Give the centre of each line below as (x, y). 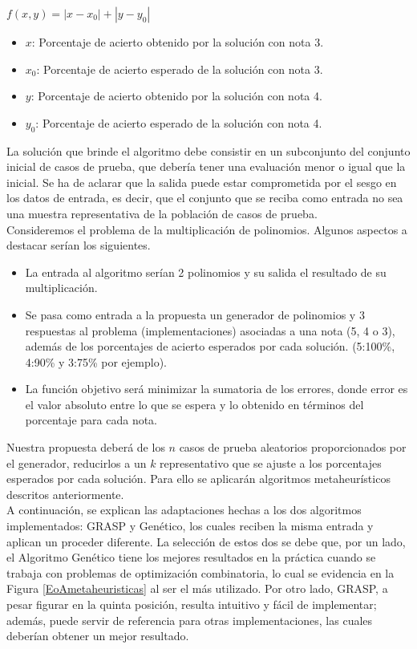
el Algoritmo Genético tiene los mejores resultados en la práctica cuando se (191, 557)
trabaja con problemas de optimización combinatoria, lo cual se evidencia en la (200, 572)
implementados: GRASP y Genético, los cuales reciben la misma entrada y (190, 526)
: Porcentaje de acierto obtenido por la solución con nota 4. (176, 96)
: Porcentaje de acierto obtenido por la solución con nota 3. (178, 42)
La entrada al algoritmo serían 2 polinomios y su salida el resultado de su (206, 272)
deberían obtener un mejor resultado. (98, 636)
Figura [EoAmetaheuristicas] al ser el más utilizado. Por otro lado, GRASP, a (197, 588)
